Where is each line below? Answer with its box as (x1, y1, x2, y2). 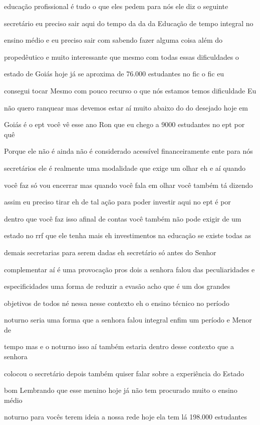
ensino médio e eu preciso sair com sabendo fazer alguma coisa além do (4, 35, 222, 45)
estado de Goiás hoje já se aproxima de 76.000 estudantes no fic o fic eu (4, 68, 224, 79)
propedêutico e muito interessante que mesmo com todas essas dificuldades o (4, 51, 239, 62)
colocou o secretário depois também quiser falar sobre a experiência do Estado (4, 368, 244, 378)
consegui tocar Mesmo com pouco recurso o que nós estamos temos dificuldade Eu (4, 85, 256, 95)
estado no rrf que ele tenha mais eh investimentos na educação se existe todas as (4, 230, 251, 241)
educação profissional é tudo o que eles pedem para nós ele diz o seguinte (4, 1, 228, 11)
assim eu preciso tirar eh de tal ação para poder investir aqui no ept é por (4, 196, 231, 207)
